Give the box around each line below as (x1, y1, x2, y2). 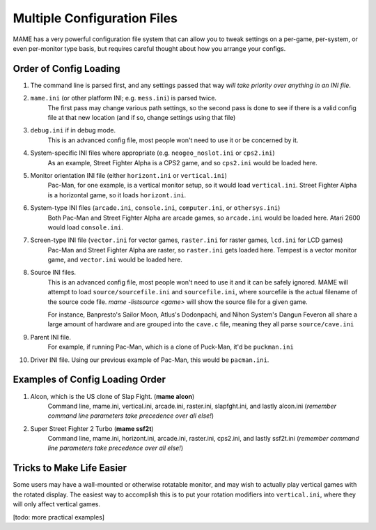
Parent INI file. (30, 333, 71, 341)
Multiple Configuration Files (13, 10, 178, 26)
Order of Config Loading (13, 63, 121, 75)
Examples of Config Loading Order (13, 374, 166, 386)
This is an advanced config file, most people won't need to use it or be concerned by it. (47, 136, 299, 144)
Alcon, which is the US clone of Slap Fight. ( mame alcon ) (30, 392, 195, 400)
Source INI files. (30, 268, 77, 277)
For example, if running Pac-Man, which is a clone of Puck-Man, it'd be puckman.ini (47, 342, 294, 351)
